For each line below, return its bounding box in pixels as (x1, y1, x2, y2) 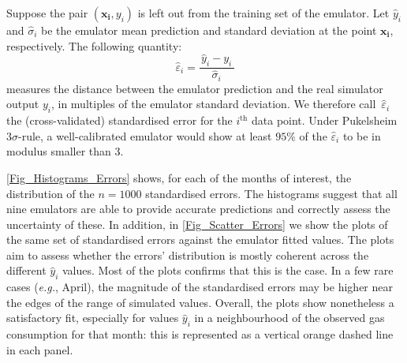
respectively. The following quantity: (6, 37, 182, 54)
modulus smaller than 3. (6, 143, 124, 159)
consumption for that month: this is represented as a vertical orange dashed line (6, 326, 394, 342)
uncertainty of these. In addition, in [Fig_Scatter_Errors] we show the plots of (6, 215, 388, 232)
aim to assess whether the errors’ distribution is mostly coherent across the (6, 246, 369, 263)
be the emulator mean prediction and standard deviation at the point (41, 22, 377, 38)
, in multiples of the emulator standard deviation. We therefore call (50, 95, 376, 112)
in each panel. (6, 341, 73, 357)
